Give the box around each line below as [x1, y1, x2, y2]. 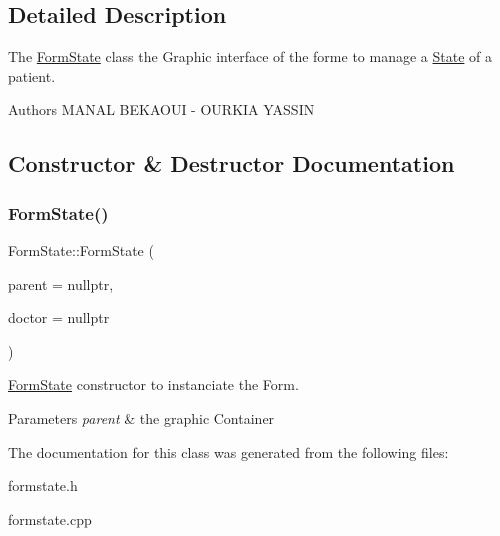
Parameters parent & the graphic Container [8, 407, 275, 428]
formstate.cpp [8, 508, 92, 529]
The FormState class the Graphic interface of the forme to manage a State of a [8, 46, 492, 67]
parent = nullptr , [8, 273, 114, 294]
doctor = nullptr [8, 307, 110, 328]
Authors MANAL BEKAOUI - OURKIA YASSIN [8, 99, 315, 120]
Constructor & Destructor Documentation [8, 148, 455, 179]
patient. [8, 65, 56, 86]
